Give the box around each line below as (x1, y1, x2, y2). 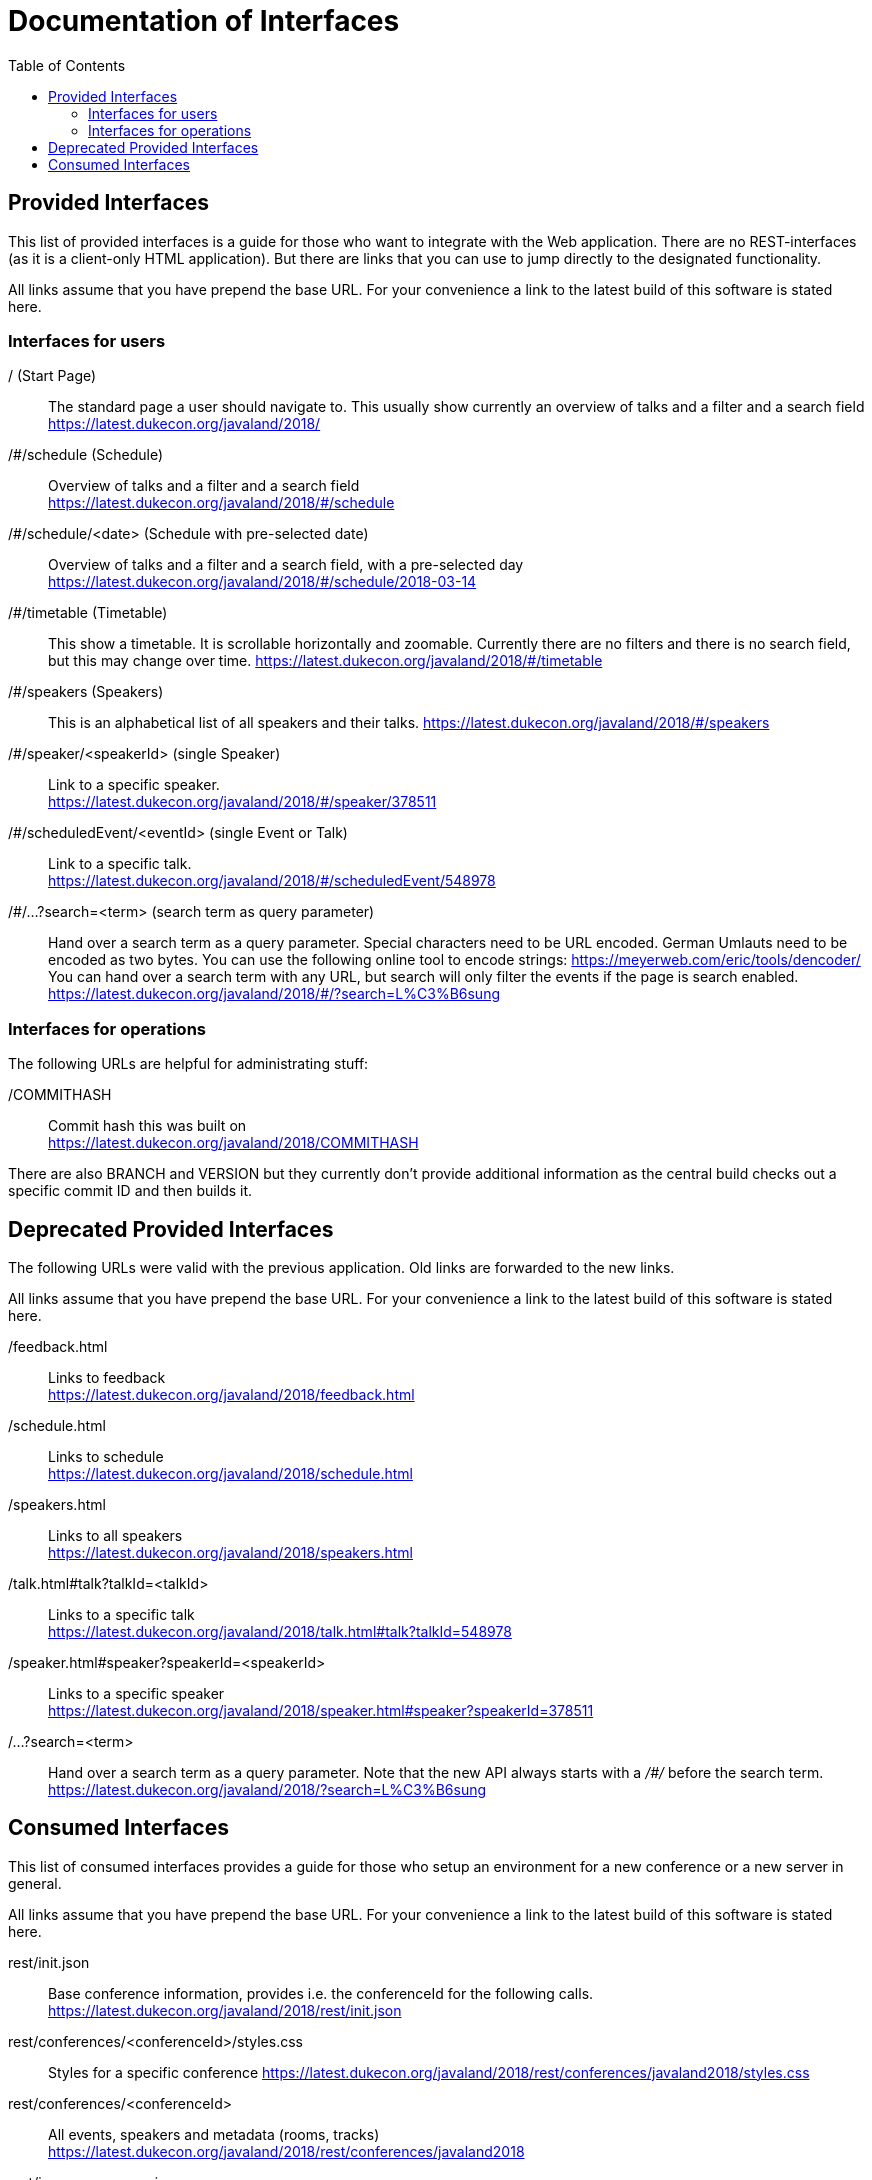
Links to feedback (48, 1368, 166, 1386)
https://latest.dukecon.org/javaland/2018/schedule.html (48, 1464, 413, 1482)
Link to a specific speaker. (48, 776, 220, 794)
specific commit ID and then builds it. (8, 1182, 253, 1200)
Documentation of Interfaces (8, 4, 400, 38)
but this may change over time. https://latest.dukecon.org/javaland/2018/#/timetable (48, 652, 603, 670)
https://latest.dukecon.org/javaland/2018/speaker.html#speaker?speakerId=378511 (48, 1701, 594, 1719)
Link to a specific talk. (48, 855, 192, 873)
